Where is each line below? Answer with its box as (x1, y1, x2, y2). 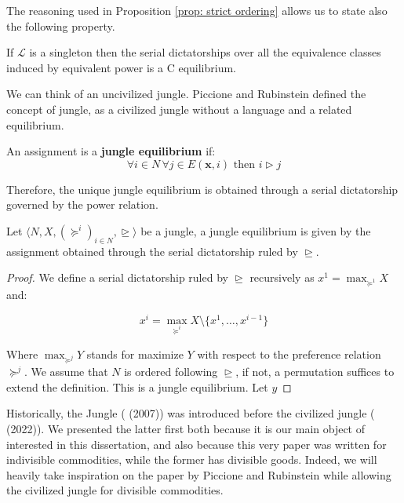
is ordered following (124, 363, 218, 380)
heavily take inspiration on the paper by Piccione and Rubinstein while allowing (6, 466, 391, 483)
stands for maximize (86, 345, 184, 362)
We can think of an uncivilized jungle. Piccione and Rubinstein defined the (6, 86, 366, 102)
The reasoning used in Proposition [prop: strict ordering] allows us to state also (6, 2, 388, 18)
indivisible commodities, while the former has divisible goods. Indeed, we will (6, 451, 377, 468)
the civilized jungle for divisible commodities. (6, 482, 224, 498)
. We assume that (24, 363, 108, 380)
